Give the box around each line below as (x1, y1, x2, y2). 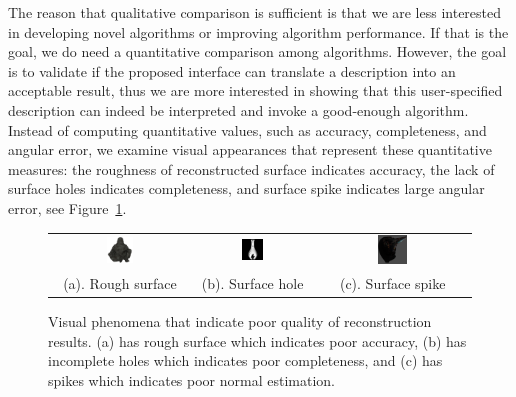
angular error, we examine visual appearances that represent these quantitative (8, 139, 492, 160)
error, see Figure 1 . (8, 197, 127, 218)
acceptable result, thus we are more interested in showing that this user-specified (8, 80, 503, 101)
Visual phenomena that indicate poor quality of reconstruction (48, 311, 432, 332)
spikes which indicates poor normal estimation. (48, 369, 335, 390)
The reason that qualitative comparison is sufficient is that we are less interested (8, 2, 502, 22)
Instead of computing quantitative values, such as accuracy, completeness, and (8, 119, 487, 140)
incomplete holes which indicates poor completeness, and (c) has (48, 350, 443, 371)
